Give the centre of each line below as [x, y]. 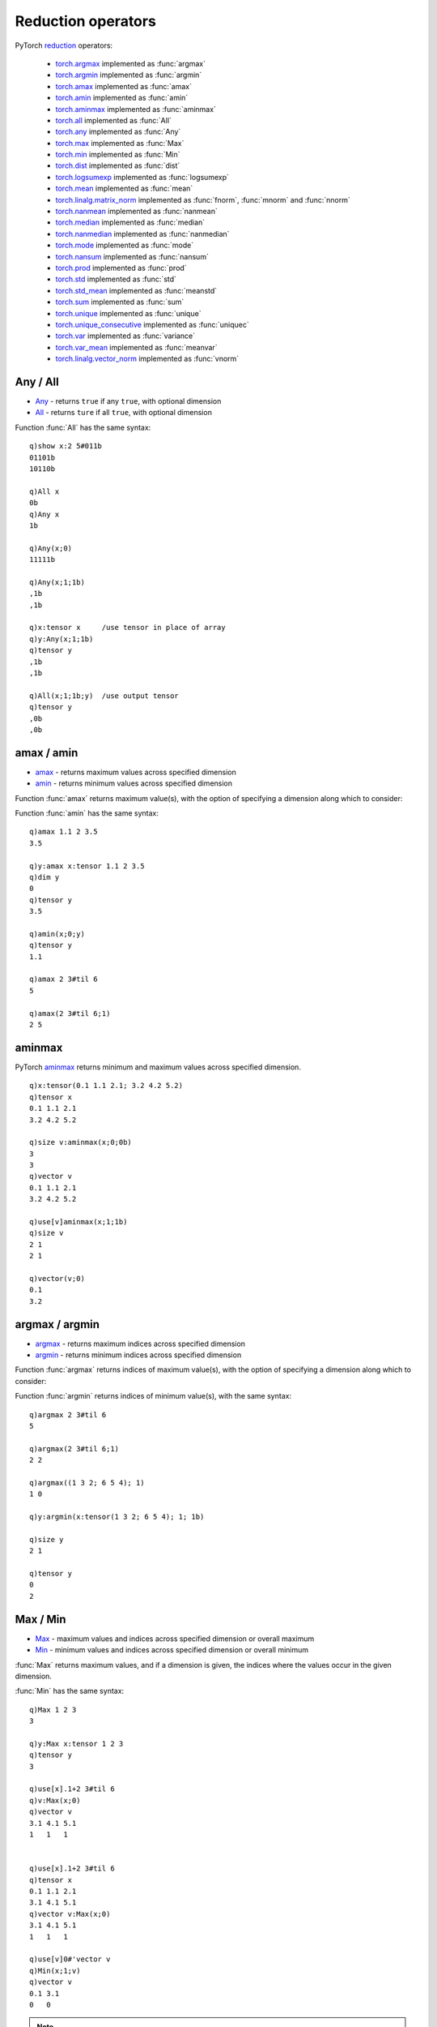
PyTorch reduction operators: [64, 45]
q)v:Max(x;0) [55, 1800]
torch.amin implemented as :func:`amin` [122, 98]
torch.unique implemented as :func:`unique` [128, 313]
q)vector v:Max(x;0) [70, 1914]
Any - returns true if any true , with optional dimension [128, 401]
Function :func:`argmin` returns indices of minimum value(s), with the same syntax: [153, 1396]
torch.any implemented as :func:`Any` [118, 132]
